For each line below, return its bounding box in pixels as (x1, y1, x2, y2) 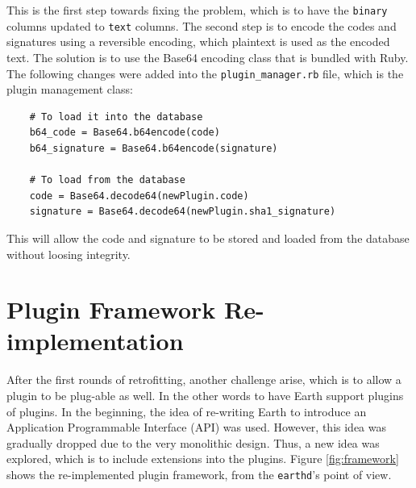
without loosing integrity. (6, 245, 131, 262)
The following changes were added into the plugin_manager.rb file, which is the (6, 65, 404, 81)
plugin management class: (6, 81, 133, 98)
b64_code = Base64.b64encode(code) (29, 127, 220, 139)
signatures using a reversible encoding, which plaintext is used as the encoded (6, 33, 390, 50)
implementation (6, 324, 184, 357)
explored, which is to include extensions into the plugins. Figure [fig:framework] (6, 450, 399, 467)
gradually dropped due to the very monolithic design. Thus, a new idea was (6, 434, 380, 451)
